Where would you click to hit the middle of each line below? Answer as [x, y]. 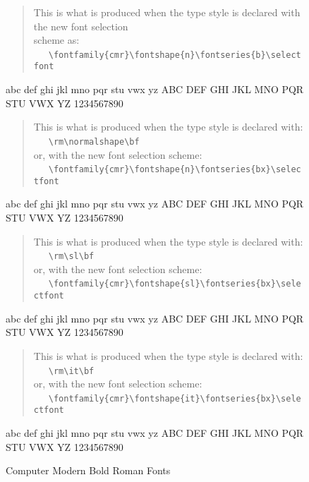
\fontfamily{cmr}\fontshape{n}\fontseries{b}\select [175, 55]
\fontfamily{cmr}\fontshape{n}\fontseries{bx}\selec [175, 170]
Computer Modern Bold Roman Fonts [88, 470]
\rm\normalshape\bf [94, 141]
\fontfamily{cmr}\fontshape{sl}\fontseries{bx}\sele [175, 284]
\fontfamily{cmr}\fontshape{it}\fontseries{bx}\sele [175, 398]
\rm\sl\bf [71, 257]
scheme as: [56, 40]
